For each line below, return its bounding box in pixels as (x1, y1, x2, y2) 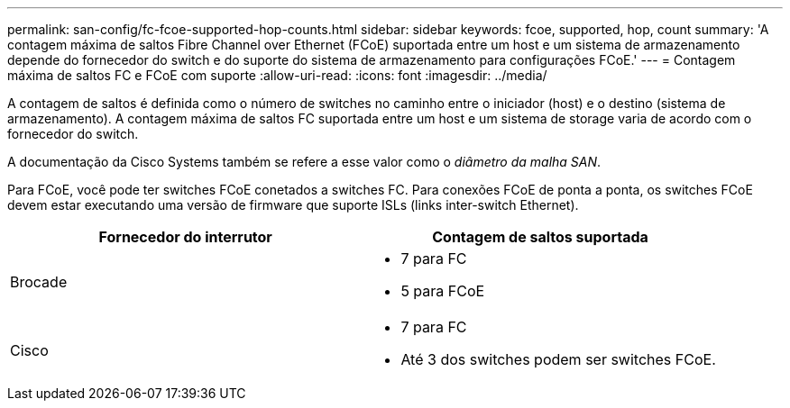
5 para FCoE (400, 282, 485, 300)
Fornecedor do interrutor (98, 228, 272, 246)
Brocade (10, 273, 68, 291)
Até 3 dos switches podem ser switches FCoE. (400, 350, 716, 368)
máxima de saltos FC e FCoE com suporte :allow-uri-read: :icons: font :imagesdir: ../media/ (7, 68, 547, 83)
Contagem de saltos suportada (432, 228, 648, 246)
